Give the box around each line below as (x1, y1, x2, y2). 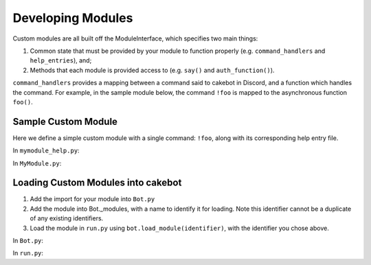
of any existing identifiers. (30, 214, 104, 222)
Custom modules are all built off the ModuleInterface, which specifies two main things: (12, 34, 258, 43)
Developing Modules (12, 10, 133, 25)
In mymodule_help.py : (12, 146, 80, 154)
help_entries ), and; (30, 56, 92, 65)
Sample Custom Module (12, 115, 118, 127)
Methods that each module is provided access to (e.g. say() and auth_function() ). (30, 66, 275, 74)
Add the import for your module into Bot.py (30, 195, 155, 203)
